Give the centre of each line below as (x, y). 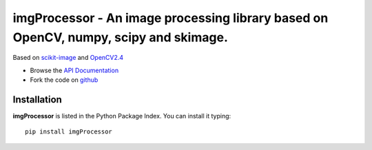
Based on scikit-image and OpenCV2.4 (68, 58)
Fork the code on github (64, 80)
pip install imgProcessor (69, 132)
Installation (37, 99)
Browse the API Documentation (74, 70)
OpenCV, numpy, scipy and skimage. (121, 37)
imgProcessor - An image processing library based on (170, 18)
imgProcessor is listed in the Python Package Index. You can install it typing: (122, 116)
